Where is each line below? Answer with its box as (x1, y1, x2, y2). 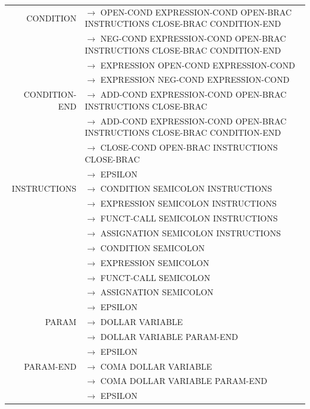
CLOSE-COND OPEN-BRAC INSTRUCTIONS (100, 141, 278, 154)
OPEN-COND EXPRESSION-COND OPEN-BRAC (100, 5, 292, 18)
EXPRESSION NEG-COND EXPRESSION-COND (100, 73, 290, 86)
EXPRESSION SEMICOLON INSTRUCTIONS (100, 197, 277, 210)
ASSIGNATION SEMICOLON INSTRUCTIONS (100, 227, 281, 239)
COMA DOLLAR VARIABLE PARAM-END (100, 374, 268, 387)
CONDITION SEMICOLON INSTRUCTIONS (100, 182, 272, 195)
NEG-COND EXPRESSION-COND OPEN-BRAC (100, 32, 286, 45)
